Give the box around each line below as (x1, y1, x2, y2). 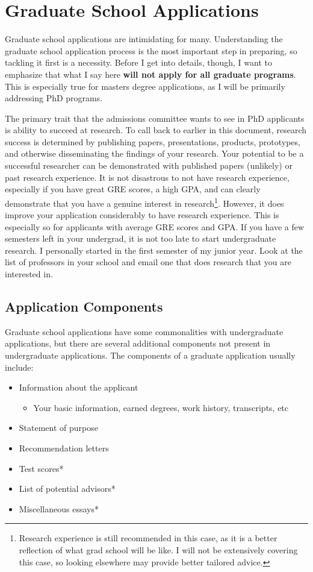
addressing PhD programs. (5, 92, 103, 104)
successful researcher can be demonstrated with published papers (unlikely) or (5, 159, 293, 172)
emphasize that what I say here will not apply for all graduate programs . (5, 68, 296, 80)
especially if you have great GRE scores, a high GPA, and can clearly (5, 183, 261, 195)
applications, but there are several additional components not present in (5, 337, 271, 350)
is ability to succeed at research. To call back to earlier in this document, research (5, 124, 307, 136)
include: (5, 360, 34, 373)
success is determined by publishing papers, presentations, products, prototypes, (5, 135, 300, 148)
